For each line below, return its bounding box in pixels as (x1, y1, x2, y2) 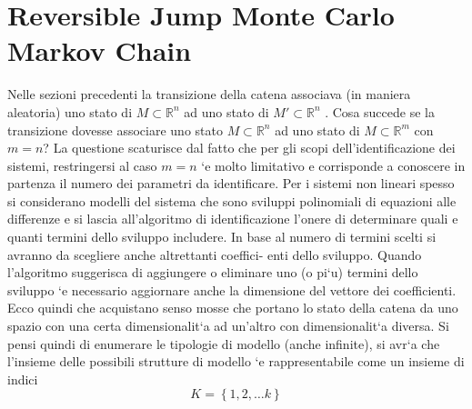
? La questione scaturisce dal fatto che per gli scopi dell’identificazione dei (43, 138, 456, 157)
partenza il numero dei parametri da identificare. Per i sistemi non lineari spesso (7, 174, 455, 193)
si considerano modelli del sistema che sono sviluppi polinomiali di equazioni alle (7, 191, 457, 210)
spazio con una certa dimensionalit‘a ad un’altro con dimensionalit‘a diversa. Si (7, 316, 449, 335)
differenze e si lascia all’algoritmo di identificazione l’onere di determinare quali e (7, 209, 458, 228)
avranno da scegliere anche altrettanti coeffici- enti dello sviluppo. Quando (7, 244, 422, 264)
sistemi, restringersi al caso (7, 155, 157, 175)
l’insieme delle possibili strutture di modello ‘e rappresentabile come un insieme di (7, 352, 465, 371)
